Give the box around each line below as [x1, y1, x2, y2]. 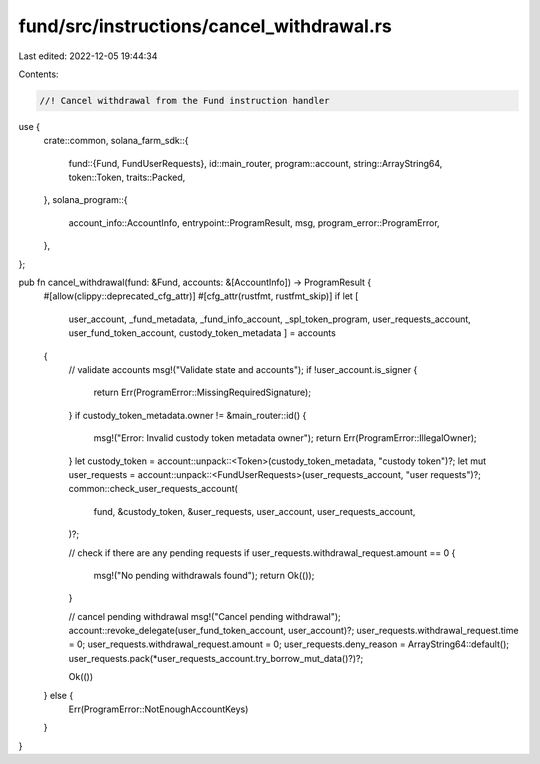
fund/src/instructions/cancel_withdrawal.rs [18, 15, 392, 37]
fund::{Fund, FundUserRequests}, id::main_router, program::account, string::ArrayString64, [68, 157, 443, 169]
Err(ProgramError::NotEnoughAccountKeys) [68, 703, 249, 715]
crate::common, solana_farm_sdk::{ [43, 135, 189, 147]
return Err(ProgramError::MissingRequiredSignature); [93, 386, 312, 399]
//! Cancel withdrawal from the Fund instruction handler [39, 95, 330, 106]
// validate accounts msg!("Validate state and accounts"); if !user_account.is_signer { [68, 363, 418, 375]
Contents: [18, 68, 59, 80]
